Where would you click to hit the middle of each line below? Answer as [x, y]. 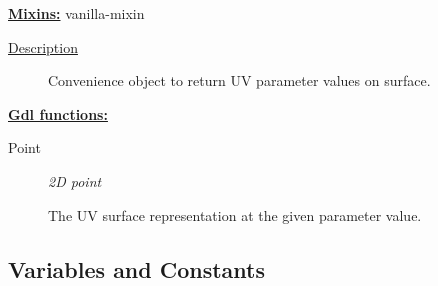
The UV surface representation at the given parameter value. [235, 214]
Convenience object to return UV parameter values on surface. [239, 80]
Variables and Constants [137, 268]
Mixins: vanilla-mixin [76, 13]
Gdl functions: [58, 113]
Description [43, 46]
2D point [75, 180]
